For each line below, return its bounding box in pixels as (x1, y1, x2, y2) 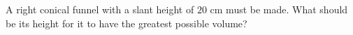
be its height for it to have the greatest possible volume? (6, 15, 247, 30)
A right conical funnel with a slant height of (6, 2, 194, 16)
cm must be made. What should (210, 2, 348, 16)
